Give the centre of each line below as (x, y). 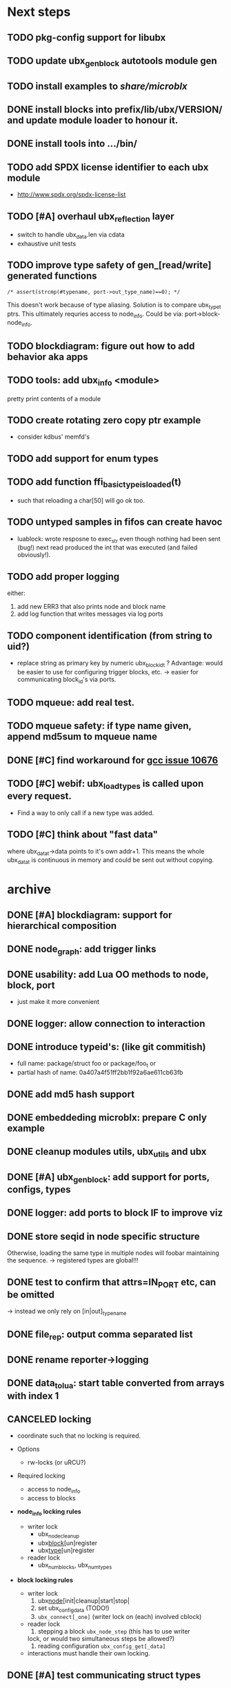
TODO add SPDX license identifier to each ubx (108, 167)
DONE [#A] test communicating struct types (104, 1675)
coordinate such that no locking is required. (79, 1436)
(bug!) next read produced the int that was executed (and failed (107, 547)
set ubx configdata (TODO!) (73, 1609)
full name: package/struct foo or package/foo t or (87, 1064)
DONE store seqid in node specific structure (103, 1236)
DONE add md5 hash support (71, 1094)
